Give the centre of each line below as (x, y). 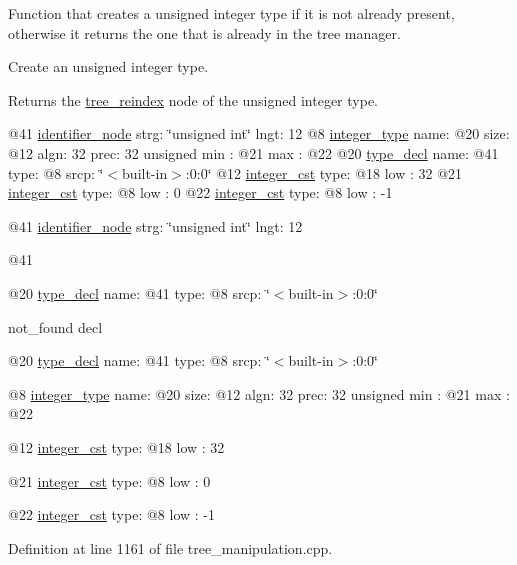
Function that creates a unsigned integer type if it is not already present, (231, 13)
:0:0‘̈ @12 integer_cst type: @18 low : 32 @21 (324, 172)
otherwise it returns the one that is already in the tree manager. (204, 32)
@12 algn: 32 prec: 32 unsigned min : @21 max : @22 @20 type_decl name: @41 (253, 152)
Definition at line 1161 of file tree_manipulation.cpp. (170, 547)
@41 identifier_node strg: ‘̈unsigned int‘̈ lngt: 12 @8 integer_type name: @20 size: (259, 133)
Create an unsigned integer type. (108, 66)
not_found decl (55, 326)
